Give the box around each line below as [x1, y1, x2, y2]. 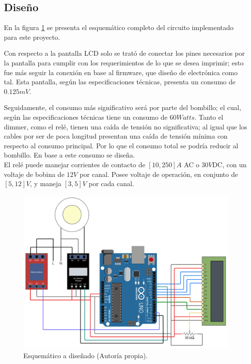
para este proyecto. [4, 32, 60, 42]
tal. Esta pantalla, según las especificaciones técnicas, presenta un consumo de [4, 77, 235, 87]
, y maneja [30, 178, 62, 189]
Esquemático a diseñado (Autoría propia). [23, 350, 148, 360]
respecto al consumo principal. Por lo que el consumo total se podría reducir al [4, 140, 238, 150]
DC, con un [212, 159, 247, 169]
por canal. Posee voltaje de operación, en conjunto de [79, 169, 238, 179]
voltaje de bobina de [4, 169, 64, 179]
